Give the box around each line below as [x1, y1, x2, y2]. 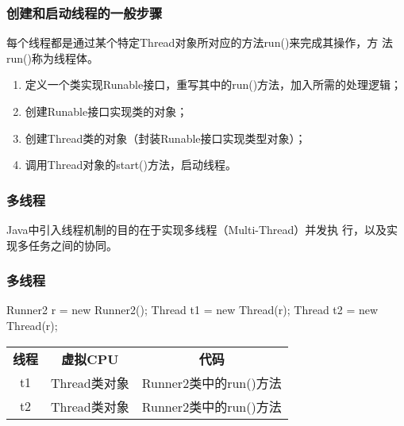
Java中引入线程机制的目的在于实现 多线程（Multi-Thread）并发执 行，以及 [6, 221, 387, 237]
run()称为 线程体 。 [6, 49, 98, 66]
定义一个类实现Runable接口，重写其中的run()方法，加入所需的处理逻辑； [25, 76, 402, 93]
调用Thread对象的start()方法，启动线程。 [25, 156, 237, 173]
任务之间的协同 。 [28, 236, 117, 253]
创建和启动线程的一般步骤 [6, 2, 163, 22]
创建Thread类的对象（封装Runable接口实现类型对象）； [25, 129, 306, 146]
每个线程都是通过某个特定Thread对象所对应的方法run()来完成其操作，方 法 [6, 34, 393, 51]
